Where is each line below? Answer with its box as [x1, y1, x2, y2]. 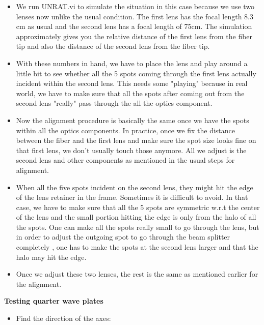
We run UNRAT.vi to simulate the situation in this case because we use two [16, 1, 255, 11]
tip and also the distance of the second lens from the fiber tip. [16, 41, 210, 51]
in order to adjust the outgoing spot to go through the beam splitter [16, 231, 230, 242]
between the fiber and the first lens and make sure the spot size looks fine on [16, 135, 256, 145]
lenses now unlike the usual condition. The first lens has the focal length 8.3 [16, 11, 254, 21]
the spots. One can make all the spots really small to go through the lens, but [16, 221, 259, 232]
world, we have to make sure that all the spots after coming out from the [16, 87, 245, 98]
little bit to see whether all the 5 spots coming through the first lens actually [16, 68, 256, 78]
